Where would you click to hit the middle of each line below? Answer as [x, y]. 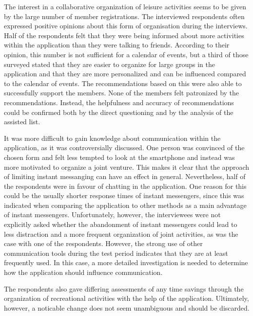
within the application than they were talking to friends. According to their [117, 45]
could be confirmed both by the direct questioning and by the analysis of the [119, 112]
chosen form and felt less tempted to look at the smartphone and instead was [119, 157]
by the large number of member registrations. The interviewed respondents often [124, 16]
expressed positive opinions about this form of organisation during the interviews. [126, 26]
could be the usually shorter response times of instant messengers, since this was [124, 195]
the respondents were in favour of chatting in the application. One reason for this [125, 186]
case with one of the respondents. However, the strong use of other [103, 243]
